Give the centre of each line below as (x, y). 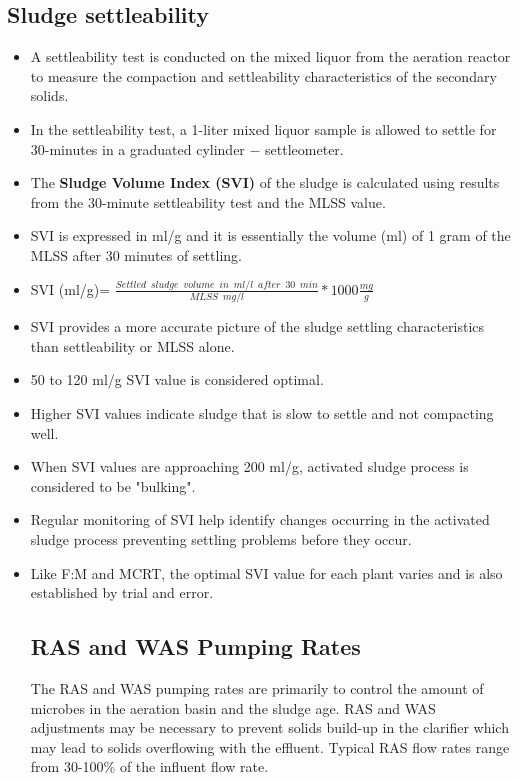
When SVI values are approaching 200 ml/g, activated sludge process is (249, 466)
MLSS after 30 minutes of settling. (136, 254)
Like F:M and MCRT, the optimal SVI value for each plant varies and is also (266, 572)
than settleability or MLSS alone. (132, 345)
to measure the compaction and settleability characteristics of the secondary (263, 75)
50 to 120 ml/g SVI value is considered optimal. (177, 379)
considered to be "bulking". (113, 485)
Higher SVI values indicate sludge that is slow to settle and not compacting (262, 412)
